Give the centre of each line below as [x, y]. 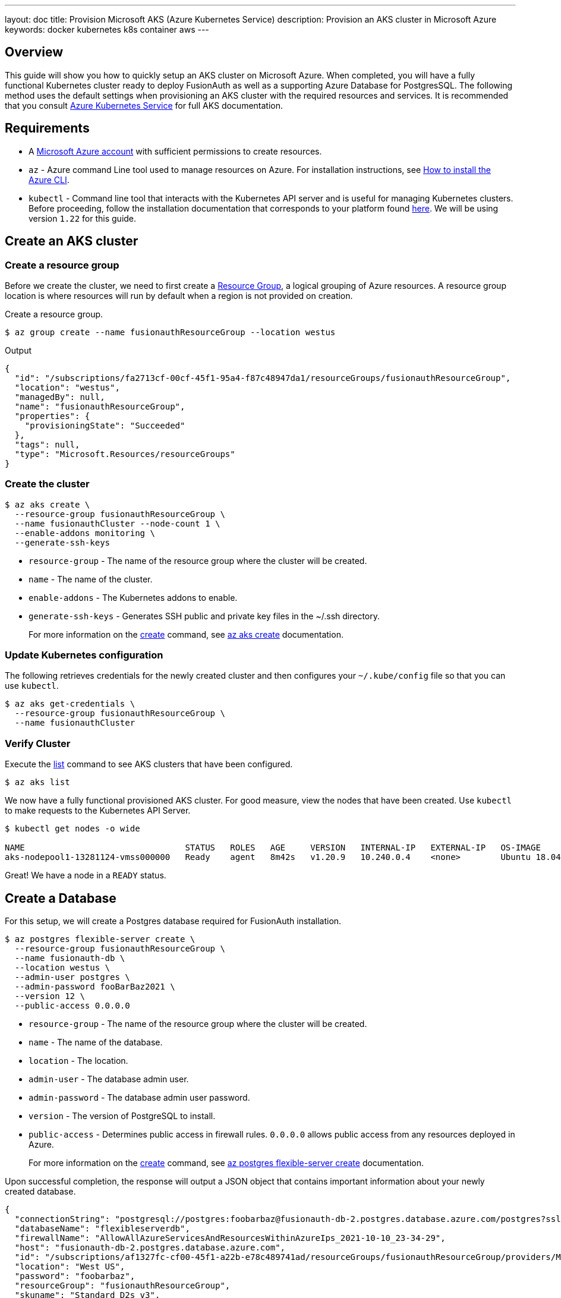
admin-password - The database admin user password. [139, 1097]
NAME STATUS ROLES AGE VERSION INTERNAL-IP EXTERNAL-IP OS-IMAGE [273, 848]
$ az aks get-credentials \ [70, 704]
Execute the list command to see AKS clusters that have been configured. [149, 764]
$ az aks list [37, 782]
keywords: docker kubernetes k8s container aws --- [107, 29]
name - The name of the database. [96, 1042]
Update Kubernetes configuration [84, 655]
